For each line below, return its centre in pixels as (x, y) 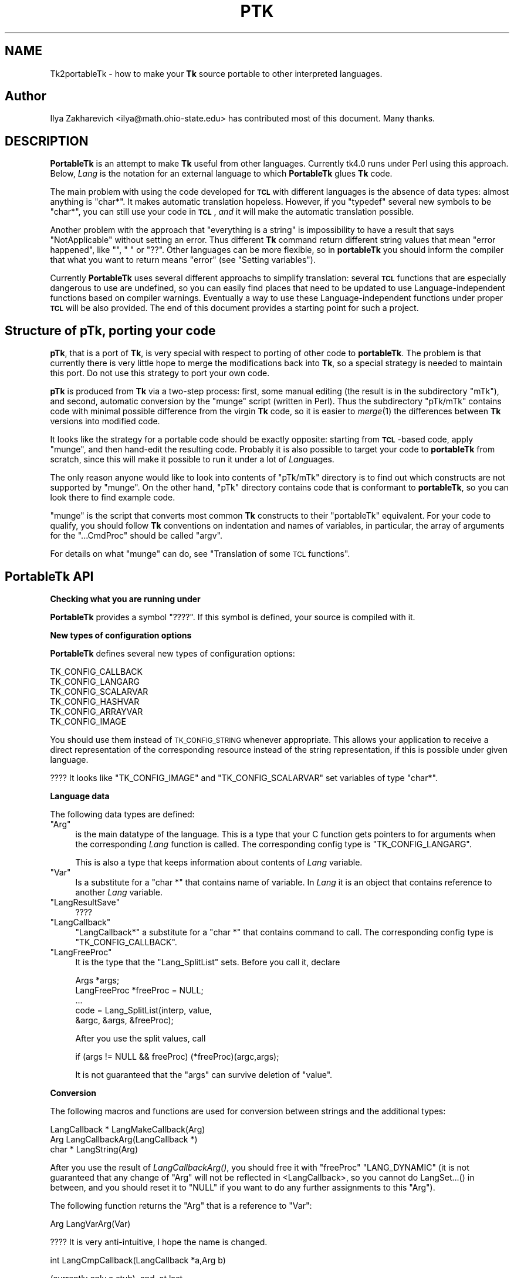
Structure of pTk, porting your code (110, 330)
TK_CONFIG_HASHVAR (95, 701)
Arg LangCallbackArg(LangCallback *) (124, 1139)
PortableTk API (49, 576)
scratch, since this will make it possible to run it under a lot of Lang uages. (192, 459)
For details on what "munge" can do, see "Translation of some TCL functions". (200, 554)
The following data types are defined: (122, 814)
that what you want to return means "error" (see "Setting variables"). (183, 260)
